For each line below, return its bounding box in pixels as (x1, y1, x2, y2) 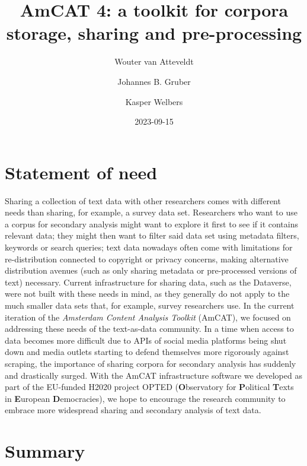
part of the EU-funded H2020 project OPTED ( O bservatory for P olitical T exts (5, 381, 294, 393)
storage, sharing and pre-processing (6, 21, 302, 45)
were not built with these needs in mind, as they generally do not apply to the (5, 287, 290, 300)
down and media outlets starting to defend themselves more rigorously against (5, 345, 289, 358)
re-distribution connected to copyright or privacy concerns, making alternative (5, 252, 289, 265)
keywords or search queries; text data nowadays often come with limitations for (5, 241, 293, 253)
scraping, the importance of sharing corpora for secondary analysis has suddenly (5, 357, 296, 369)
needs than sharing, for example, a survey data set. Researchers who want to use (5, 206, 298, 218)
